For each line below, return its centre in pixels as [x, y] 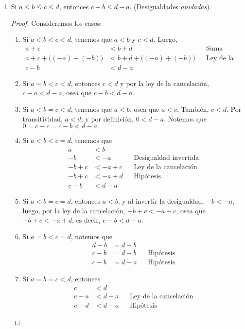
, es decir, [86, 220]
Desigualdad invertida [166, 158]
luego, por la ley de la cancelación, [74, 210]
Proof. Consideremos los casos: [56, 23]
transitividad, [43, 118]
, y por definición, [107, 118]
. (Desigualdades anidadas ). [170, 6]
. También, [193, 109]
